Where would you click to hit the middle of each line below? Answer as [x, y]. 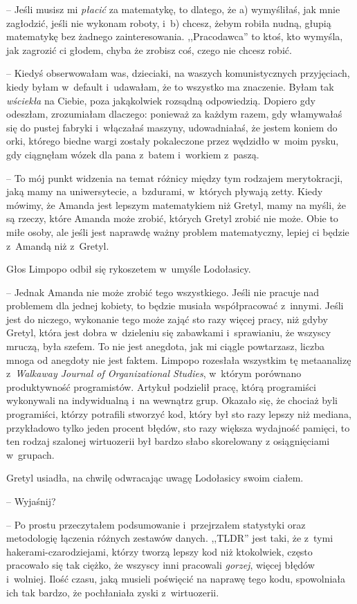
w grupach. [30, 454]
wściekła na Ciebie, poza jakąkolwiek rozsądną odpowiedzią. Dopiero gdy [161, 100]
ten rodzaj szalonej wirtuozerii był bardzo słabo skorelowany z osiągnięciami [168, 441]
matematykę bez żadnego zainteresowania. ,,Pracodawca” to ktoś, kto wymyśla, [175, 36]
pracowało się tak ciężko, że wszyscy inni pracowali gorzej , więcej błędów [161, 565]
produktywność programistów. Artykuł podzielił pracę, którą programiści [161, 386]
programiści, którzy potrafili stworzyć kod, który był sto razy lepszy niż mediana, [179, 414]
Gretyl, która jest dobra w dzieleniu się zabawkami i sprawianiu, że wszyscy [169, 332]
